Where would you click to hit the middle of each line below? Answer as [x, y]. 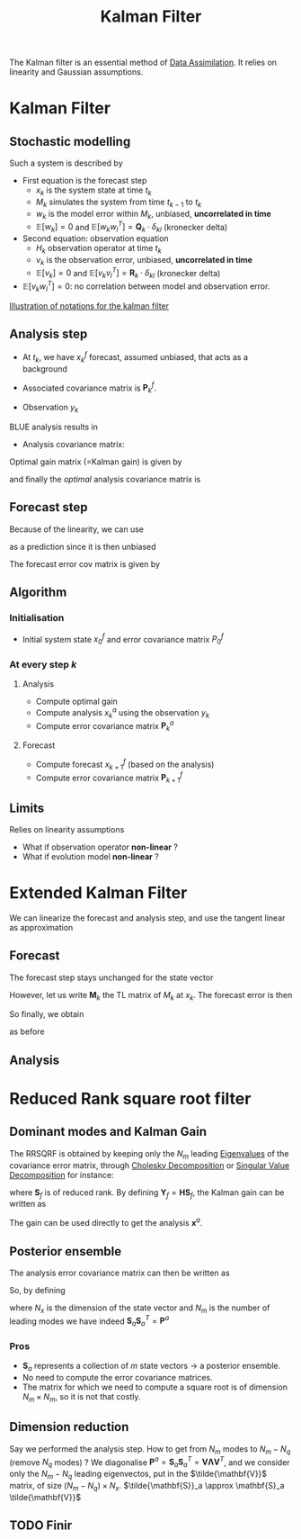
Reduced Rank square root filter [130, 1099]
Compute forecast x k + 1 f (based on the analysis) [125, 765]
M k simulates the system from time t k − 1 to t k [119, 202]
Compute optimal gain [77, 702]
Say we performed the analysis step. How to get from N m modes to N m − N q [150, 1449]
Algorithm [38, 593]
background [44, 369]
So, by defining [37, 1290]
